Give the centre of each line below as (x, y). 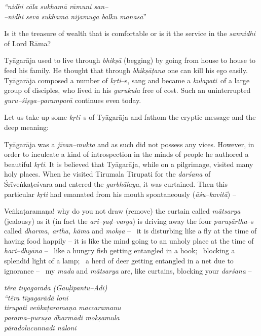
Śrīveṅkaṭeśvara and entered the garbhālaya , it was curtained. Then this (116, 183)
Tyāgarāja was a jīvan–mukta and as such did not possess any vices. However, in (129, 144)
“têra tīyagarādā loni (36, 297)
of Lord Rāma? (28, 43)
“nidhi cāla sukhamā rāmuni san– (56, 6)
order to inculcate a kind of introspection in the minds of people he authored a (126, 154)
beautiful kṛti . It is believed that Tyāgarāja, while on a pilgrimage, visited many (129, 164)
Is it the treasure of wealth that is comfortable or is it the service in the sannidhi (130, 33)
